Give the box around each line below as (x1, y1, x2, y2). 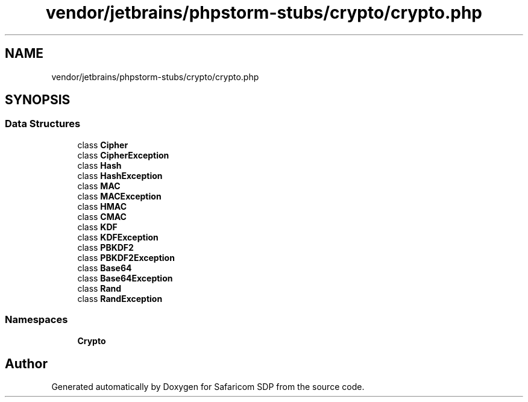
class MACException (77, 190, 162, 201)
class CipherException (77, 149, 169, 160)
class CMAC (77, 211, 127, 222)
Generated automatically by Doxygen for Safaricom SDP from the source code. (51, 382, 365, 392)
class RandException (77, 293, 163, 304)
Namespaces (5, 313, 68, 326)
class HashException (77, 170, 163, 181)
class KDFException (77, 231, 159, 242)
